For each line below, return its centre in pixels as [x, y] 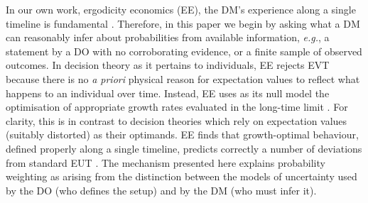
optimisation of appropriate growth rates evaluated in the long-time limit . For [177, 107]
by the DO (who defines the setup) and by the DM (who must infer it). [161, 190]
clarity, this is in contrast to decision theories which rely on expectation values [177, 120]
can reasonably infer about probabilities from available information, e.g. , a [168, 37]
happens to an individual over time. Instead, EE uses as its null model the [168, 93]
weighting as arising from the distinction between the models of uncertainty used [182, 176]
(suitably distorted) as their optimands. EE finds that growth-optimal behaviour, [182, 135]
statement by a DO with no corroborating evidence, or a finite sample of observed [184, 51]
